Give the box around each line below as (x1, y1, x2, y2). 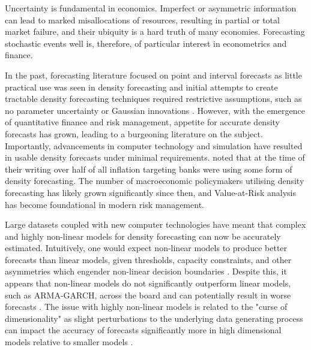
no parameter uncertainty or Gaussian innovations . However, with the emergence (5, 104, 305, 116)
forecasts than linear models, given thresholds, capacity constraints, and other (5, 253, 292, 265)
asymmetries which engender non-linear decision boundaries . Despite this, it (5, 265, 287, 277)
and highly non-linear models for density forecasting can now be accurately (5, 230, 281, 242)
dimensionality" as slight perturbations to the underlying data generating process (5, 312, 303, 324)
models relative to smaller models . (5, 336, 133, 348)
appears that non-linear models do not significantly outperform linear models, (5, 277, 291, 289)
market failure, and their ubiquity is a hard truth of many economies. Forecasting (5, 25, 305, 38)
